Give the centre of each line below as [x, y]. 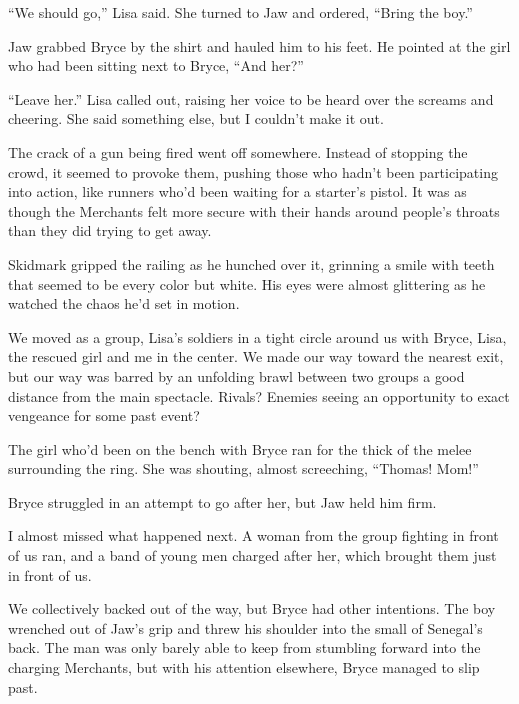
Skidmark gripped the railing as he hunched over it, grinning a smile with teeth [251, 263]
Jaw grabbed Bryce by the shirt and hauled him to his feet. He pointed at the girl [259, 45]
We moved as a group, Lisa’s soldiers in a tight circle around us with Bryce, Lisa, [257, 336]
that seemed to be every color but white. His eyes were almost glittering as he [247, 283]
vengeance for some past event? [104, 415]
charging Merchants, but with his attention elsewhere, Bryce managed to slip [244, 667]
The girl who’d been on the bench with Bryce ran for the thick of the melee [240, 448]
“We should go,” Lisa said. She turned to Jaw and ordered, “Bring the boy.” [240, 12]
